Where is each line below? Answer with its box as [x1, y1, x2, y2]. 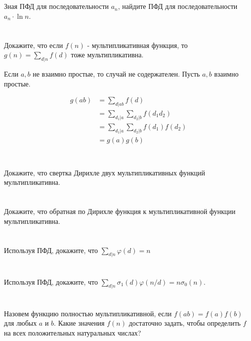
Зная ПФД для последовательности [4, 1, 109, 11]
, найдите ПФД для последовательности [118, 1, 238, 11]
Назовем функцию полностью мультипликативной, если [4, 308, 172, 318]
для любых [4, 318, 37, 328]
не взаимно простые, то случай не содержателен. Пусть [33, 68, 200, 79]
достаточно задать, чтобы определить [128, 318, 241, 328]
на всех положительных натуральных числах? [4, 327, 141, 338]
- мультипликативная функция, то [87, 40, 188, 50]
